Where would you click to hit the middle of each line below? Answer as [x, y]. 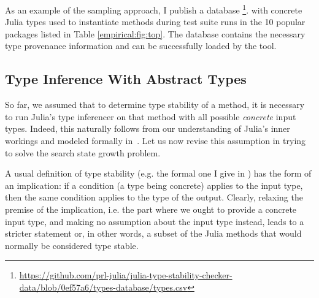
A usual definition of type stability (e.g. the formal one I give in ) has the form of [158, 173]
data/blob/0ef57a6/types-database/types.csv [103, 287]
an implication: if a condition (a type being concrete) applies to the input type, [154, 185]
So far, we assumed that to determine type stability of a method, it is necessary [155, 105]
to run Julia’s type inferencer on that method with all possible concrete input [151, 116]
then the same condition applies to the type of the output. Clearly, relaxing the [154, 197]
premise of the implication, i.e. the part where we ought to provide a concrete [151, 209]
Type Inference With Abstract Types [126, 79]
